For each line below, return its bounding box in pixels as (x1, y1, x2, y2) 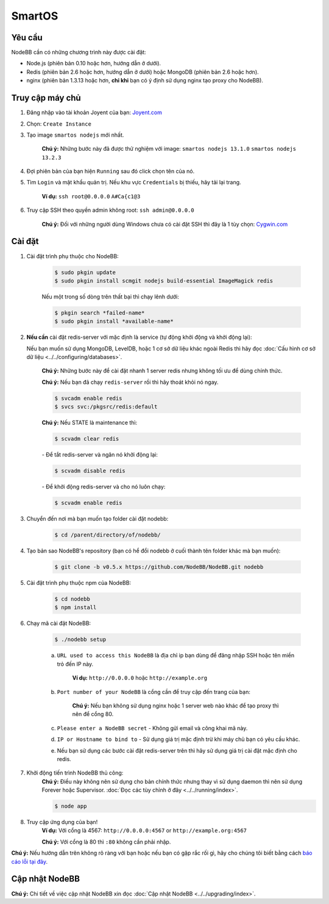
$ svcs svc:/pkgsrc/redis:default (54, 403, 158, 410)
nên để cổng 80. (72, 711, 114, 718)
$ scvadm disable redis (54, 468, 126, 474)
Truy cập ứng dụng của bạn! (26, 819, 98, 826)
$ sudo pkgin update (54, 269, 116, 276)
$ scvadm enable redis (54, 499, 122, 507)
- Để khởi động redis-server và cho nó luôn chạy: (41, 483, 166, 491)
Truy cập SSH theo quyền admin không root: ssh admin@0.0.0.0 (26, 206, 194, 214)
